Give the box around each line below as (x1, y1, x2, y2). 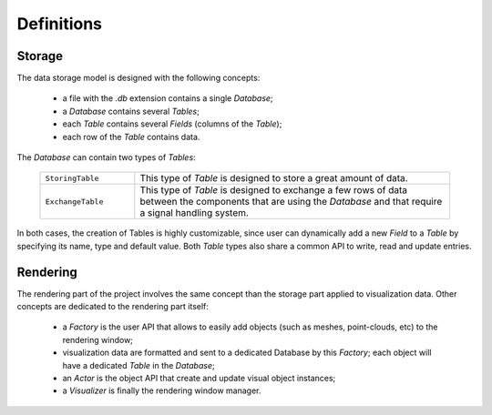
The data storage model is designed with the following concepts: (16, 73, 261, 84)
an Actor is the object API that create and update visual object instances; (62, 373, 336, 384)
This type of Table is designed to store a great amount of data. (139, 172, 409, 185)
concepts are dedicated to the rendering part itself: (16, 301, 210, 312)
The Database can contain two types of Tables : (16, 152, 196, 163)
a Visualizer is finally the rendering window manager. (62, 385, 261, 396)
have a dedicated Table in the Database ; (62, 359, 215, 370)
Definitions (16, 14, 103, 34)
